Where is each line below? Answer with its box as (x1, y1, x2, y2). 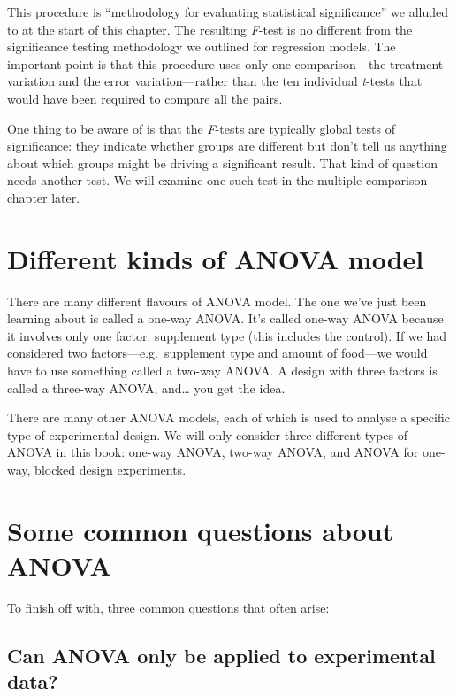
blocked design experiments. (34, 460, 187, 478)
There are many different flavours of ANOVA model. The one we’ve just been (7, 291, 427, 310)
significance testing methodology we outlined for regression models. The (7, 37, 396, 56)
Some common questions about (7, 512, 394, 548)
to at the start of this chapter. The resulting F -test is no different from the (7, 19, 413, 38)
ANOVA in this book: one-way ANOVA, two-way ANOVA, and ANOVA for (7, 443, 419, 461)
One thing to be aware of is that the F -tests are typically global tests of (7, 119, 395, 137)
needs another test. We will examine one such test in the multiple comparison (7, 171, 428, 189)
